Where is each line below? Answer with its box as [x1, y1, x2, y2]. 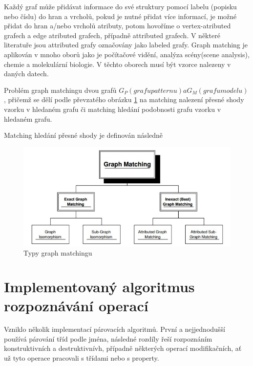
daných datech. [4, 68, 49, 79]
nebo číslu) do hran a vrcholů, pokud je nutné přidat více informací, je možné [4, 11, 237, 21]
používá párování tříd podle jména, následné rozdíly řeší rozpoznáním [4, 333, 212, 344]
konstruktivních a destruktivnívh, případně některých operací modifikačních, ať [4, 343, 242, 353]
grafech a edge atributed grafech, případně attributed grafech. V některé [4, 30, 220, 40]
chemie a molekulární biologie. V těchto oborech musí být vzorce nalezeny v [4, 59, 231, 69]
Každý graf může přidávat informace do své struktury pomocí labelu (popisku [4, 1, 237, 11]
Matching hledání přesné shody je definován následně [4, 130, 163, 140]
